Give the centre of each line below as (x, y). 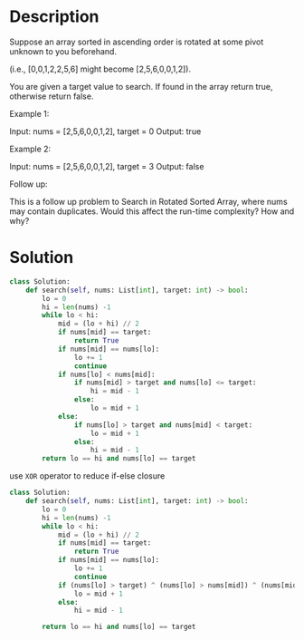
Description (54, 17)
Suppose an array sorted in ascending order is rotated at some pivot (137, 42)
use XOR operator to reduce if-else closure (87, 476)
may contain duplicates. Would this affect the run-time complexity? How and (152, 211)
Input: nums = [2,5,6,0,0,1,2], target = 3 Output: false (107, 166)
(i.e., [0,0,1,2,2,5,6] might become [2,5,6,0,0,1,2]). (100, 69)
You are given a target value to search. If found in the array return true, (141, 86)
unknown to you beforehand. (63, 51)
